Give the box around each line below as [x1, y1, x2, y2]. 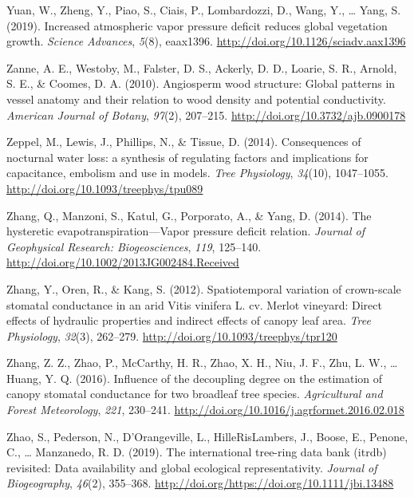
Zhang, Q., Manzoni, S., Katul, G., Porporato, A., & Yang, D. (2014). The [6, 207, 372, 223]
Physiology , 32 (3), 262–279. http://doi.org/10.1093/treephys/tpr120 [6, 327, 337, 344]
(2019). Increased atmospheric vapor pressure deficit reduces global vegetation [6, 17, 388, 34]
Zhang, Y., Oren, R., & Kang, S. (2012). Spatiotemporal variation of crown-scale [6, 280, 401, 297]
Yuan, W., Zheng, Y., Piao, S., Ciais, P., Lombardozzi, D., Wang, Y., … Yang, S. [6, 2, 401, 18]
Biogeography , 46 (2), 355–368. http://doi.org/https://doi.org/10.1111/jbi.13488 [6, 475, 394, 491]
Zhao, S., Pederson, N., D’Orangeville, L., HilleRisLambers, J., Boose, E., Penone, [6, 428, 408, 444]
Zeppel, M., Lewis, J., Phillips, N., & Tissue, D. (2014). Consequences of [6, 133, 361, 150]
